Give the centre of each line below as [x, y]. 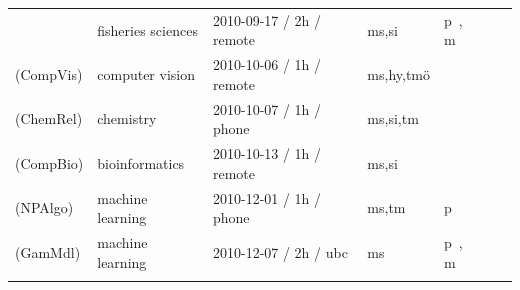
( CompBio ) [49, 162]
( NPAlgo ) [44, 207]
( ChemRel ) [49, 118]
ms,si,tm [393, 118]
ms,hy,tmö [399, 73]
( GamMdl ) [48, 251]
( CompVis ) [49, 73]
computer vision [146, 73]
